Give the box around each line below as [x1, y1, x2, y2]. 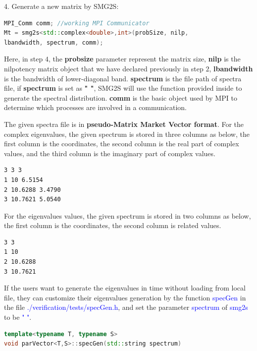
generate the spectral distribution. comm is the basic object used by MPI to [4, 92, 237, 103]
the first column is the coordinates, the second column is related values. [4, 220, 221, 231]
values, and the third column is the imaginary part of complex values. [4, 148, 215, 158]
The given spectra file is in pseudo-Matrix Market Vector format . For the [4, 118, 244, 129]
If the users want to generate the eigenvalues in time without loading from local [4, 283, 246, 293]
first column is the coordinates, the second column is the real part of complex [4, 138, 239, 149]
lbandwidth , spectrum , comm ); [4, 39, 103, 46]
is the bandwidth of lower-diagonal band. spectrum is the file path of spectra [4, 73, 242, 83]
